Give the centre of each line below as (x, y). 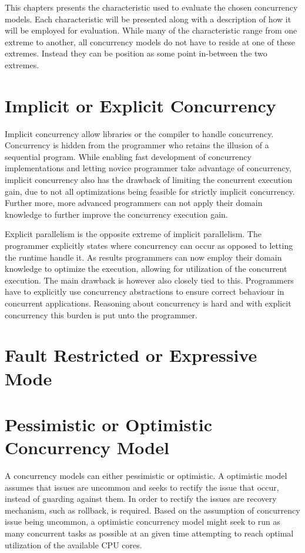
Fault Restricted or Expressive (131, 355)
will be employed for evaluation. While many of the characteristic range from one (151, 30)
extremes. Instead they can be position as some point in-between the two (136, 53)
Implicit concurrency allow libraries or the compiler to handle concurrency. (139, 133)
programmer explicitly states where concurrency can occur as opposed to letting (149, 246)
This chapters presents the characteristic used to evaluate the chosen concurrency (151, 7)
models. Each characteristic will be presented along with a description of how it (148, 19)
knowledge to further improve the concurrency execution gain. (116, 214)
